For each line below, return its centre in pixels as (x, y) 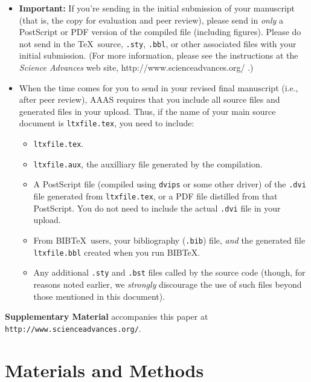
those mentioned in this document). (99, 296)
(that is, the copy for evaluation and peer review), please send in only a (151, 20)
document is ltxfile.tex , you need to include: (107, 123)
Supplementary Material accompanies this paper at (107, 316)
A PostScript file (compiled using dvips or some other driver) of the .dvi (170, 184)
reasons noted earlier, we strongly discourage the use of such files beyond (168, 284)
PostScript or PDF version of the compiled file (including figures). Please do (160, 32)
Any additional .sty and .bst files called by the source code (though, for (169, 272)
